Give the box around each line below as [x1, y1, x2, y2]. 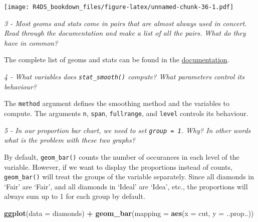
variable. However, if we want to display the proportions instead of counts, [4, 161, 232, 172]
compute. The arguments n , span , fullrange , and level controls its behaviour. [4, 107, 248, 118]
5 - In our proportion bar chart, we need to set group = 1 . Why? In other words [4, 125, 251, 135]
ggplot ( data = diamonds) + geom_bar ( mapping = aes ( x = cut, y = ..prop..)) [4, 207, 254, 218]
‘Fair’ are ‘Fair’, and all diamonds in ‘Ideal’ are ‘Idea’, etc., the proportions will [4, 181, 248, 191]
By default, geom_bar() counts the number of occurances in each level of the [4, 151, 239, 162]
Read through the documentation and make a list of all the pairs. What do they [4, 28, 246, 38]
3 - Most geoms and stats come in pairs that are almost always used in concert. [4, 18, 247, 28]
